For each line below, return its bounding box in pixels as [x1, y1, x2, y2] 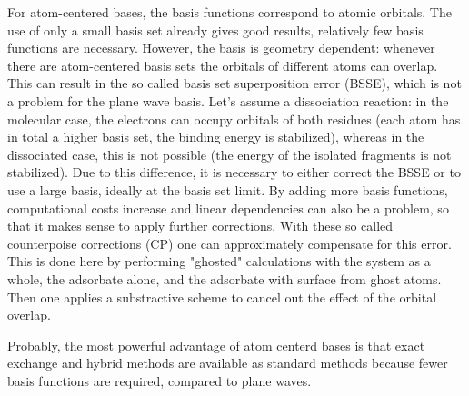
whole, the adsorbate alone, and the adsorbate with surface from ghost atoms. [7, 269, 442, 288]
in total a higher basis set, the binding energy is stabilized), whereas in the [7, 127, 424, 146]
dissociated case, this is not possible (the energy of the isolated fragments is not [7, 144, 452, 163]
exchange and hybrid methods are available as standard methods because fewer [7, 353, 448, 372]
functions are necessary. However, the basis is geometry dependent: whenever [7, 38, 435, 57]
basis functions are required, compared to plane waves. [7, 371, 312, 390]
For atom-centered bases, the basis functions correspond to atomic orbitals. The [7, 3, 452, 21]
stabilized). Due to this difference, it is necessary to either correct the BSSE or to [7, 163, 461, 182]
